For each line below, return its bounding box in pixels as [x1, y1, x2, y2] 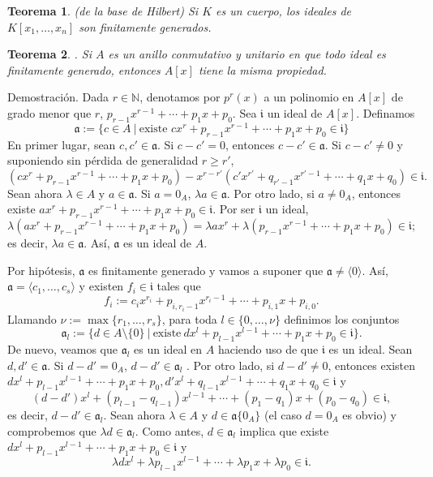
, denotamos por [139, 88, 221, 105]
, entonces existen [328, 356, 415, 373]
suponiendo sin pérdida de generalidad [7, 152, 199, 169]
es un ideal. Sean [328, 340, 413, 357]
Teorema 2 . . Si [7, 45, 92, 62]
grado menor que [7, 104, 92, 121]
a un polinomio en [264, 88, 354, 105]
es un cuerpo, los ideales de [216, 2, 352, 19]
